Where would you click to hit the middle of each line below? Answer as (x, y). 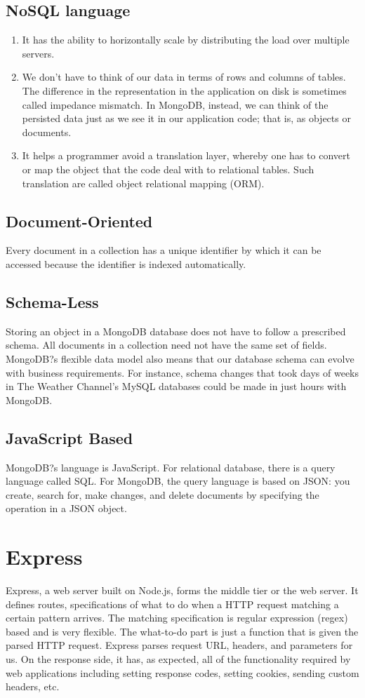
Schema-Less (52, 301)
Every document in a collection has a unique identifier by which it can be (164, 250)
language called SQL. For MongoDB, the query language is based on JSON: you (178, 481)
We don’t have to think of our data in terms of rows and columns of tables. (184, 77)
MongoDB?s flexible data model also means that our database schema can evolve (180, 358)
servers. (38, 53)
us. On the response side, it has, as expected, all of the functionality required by (178, 658)
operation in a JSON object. (66, 508)
